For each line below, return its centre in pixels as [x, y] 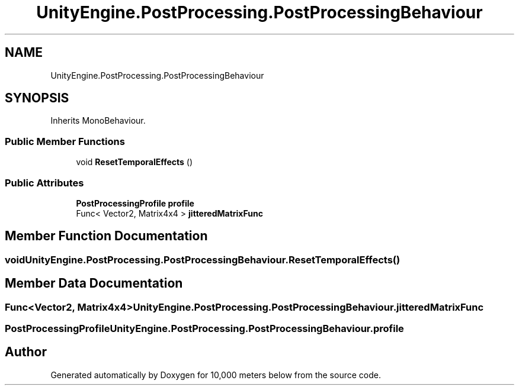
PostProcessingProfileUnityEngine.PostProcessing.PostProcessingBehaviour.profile [204, 328]
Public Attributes [44, 183]
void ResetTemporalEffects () [134, 162]
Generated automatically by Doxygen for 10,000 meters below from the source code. [216, 375]
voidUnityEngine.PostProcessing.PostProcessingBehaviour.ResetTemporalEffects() [203, 260]
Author [26, 352]
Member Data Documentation [94, 283]
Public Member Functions [65, 141]
